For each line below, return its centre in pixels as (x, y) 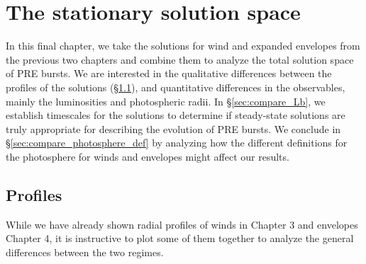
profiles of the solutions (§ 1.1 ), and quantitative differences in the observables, (176, 87)
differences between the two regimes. (85, 252)
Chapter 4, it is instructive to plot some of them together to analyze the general (180, 238)
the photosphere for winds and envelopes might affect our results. (148, 156)
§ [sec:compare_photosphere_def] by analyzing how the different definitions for (177, 143)
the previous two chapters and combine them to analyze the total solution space (180, 59)
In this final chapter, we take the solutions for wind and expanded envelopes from (183, 46)
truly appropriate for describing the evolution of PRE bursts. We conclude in (173, 128)
